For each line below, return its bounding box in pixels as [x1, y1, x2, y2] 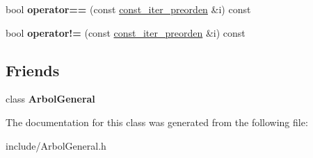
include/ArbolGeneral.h [6, 138, 106, 152]
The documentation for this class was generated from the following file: [6, 114, 308, 129]
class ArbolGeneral [6, 91, 95, 106]
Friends [6, 59, 60, 80]
